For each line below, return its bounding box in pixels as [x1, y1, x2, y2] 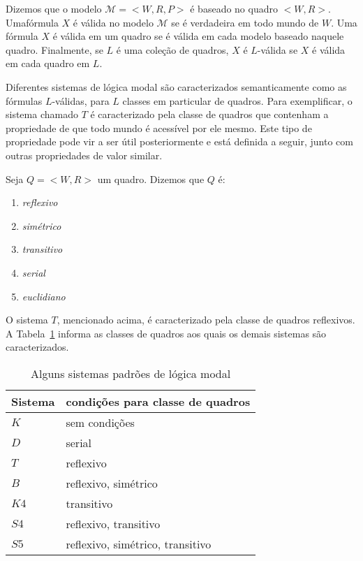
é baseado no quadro [190, 1, 278, 15]
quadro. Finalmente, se [6, 42, 103, 57]
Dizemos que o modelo [6, 1, 102, 15]
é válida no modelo [73, 15, 154, 29]
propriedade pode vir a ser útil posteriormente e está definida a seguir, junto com [6, 134, 353, 149]
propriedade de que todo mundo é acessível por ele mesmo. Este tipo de [6, 120, 312, 135]
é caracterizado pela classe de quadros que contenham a [90, 107, 329, 122]
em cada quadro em [6, 56, 90, 71]
